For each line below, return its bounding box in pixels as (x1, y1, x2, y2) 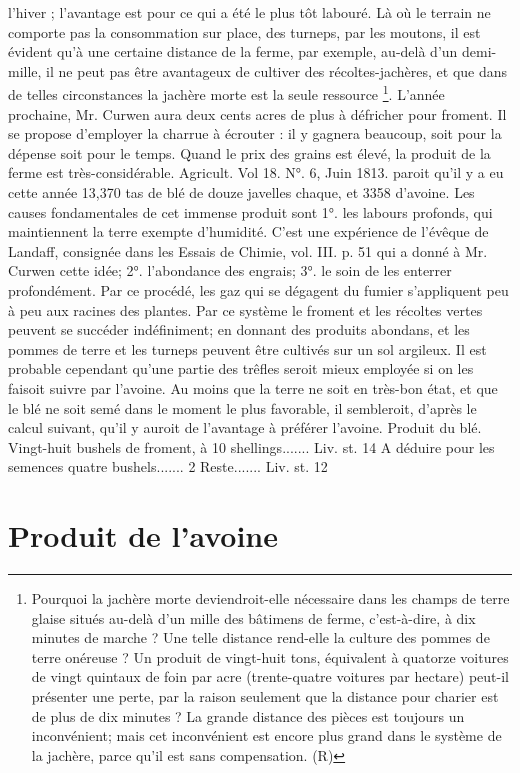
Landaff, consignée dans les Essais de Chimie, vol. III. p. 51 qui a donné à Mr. (8, 240, 488, 261)
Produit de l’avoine (8, 515, 279, 556)
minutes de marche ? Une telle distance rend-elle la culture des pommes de (31, 627, 490, 648)
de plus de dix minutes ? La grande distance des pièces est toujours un (31, 705, 465, 726)
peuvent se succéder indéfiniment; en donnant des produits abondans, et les (8, 319, 470, 340)
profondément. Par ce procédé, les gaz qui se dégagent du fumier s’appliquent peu (8, 279, 509, 300)
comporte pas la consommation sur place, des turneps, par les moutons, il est (8, 21, 481, 42)
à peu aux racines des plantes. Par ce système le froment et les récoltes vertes (8, 299, 483, 320)
